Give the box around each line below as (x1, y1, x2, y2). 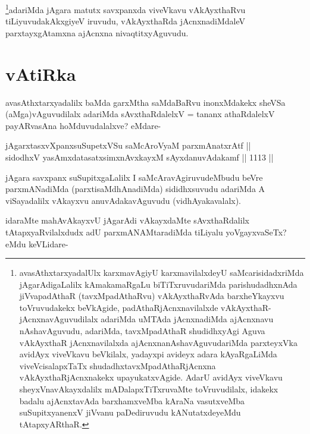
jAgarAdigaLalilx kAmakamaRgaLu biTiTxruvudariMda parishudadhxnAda (19, 278, 298, 290)
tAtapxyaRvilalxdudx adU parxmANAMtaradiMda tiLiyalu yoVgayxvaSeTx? (5, 225, 287, 238)
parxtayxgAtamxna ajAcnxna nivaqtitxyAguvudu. (5, 26, 189, 39)
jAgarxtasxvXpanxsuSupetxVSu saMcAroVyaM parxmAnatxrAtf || (5, 139, 251, 152)
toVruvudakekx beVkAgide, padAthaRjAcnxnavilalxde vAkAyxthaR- (19, 301, 271, 313)
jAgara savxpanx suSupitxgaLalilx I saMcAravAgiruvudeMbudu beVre (5, 171, 263, 183)
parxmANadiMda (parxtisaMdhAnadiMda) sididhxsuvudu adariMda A (5, 183, 265, 195)
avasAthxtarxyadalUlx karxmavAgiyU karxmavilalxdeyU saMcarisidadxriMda (19, 266, 304, 279)
